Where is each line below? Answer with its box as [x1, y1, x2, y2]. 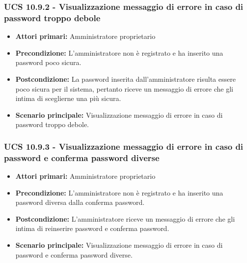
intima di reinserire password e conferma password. [15, 223, 169, 233]
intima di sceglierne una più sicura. [15, 93, 121, 103]
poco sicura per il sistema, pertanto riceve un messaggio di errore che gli [15, 83, 233, 94]
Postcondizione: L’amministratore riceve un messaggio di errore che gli [15, 213, 235, 224]
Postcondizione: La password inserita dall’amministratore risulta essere [15, 73, 236, 84]
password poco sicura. [15, 57, 82, 67]
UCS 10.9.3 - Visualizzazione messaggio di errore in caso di [4, 140, 244, 152]
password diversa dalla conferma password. [15, 197, 145, 207]
